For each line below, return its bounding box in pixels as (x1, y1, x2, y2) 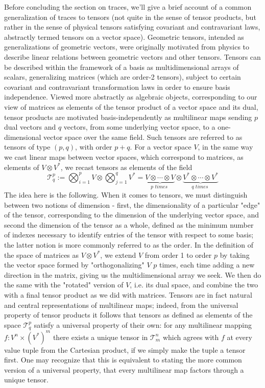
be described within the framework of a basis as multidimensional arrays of (4, 61, 239, 72)
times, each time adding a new (159, 259, 255, 270)
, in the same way (198, 141, 253, 152)
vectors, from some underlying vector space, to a (63, 122, 215, 132)
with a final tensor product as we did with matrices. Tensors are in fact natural (4, 289, 252, 300)
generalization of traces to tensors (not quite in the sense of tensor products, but (4, 11, 256, 22)
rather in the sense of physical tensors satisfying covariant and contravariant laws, (4, 21, 260, 32)
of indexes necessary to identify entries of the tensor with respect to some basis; (4, 229, 254, 240)
